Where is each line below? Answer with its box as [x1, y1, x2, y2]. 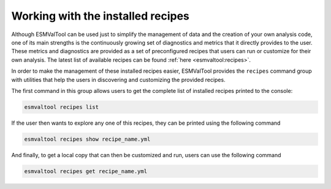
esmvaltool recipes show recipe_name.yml [24, 135, 151, 143]
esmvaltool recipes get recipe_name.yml [24, 168, 147, 174]
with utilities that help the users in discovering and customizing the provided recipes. [11, 76, 226, 83]
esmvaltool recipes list [24, 103, 99, 110]
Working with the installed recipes [11, 9, 190, 23]
